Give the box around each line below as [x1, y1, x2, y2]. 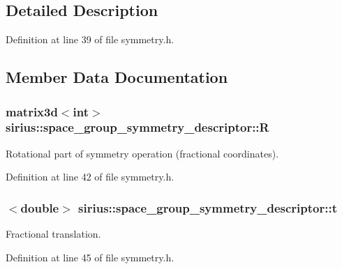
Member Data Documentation [6, 66, 228, 88]
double [20, 199, 59, 216]
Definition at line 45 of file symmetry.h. [6, 249, 174, 264]
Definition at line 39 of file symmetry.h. [6, 32, 174, 47]
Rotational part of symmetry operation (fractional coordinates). [6, 146, 279, 160]
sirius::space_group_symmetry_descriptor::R [6, 118, 269, 136]
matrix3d [6, 102, 58, 120]
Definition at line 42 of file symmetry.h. [6, 169, 174, 184]
